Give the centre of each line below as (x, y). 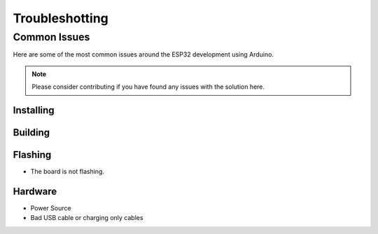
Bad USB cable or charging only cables (87, 218)
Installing (34, 110)
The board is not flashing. (68, 172)
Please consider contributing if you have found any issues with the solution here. (148, 87)
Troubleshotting (61, 18)
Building (31, 132)
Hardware (35, 191)
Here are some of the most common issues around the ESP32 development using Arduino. (143, 54)
